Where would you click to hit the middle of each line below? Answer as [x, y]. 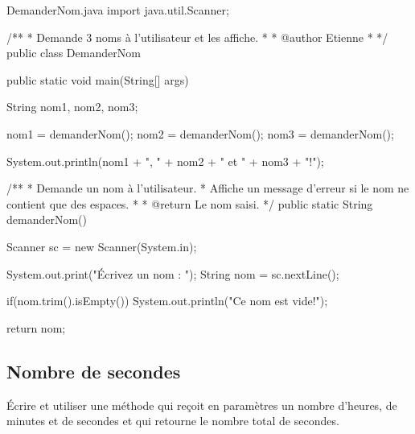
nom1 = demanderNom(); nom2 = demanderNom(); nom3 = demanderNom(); [200, 133]
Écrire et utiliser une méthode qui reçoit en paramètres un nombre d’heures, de [202, 405]
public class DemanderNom [74, 53]
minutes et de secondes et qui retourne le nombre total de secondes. [173, 421]
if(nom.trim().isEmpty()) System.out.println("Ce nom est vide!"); [167, 301]
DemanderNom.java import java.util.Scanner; [118, 10]
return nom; [36, 327]
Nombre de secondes [94, 371]
